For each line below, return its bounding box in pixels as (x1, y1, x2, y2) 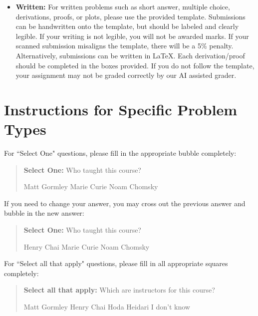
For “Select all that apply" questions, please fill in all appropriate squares (4, 258, 228, 269)
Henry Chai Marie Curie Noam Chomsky (23, 241, 150, 252)
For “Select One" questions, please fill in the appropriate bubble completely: (4, 148, 237, 158)
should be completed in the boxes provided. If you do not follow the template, (15, 60, 255, 70)
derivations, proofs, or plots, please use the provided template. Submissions (15, 11, 246, 21)
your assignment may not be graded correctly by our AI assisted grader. (15, 70, 237, 80)
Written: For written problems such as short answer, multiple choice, (15, 1, 230, 11)
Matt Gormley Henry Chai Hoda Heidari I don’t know (23, 302, 190, 312)
